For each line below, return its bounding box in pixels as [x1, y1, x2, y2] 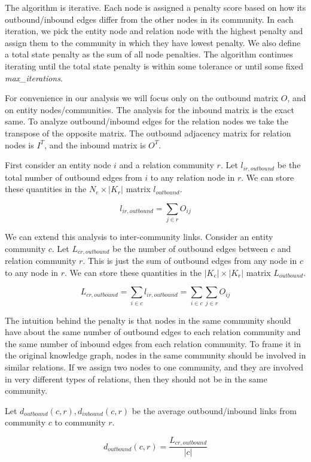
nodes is [5, 138, 34, 151]
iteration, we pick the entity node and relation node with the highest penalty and [5, 25, 303, 37]
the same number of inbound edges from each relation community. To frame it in [5, 337, 301, 349]
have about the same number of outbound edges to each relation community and [5, 326, 301, 338]
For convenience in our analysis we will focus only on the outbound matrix [5, 92, 279, 104]
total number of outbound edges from [5, 171, 142, 183]
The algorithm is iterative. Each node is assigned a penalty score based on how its [5, 1, 306, 13]
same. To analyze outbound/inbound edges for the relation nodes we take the [5, 115, 288, 127]
